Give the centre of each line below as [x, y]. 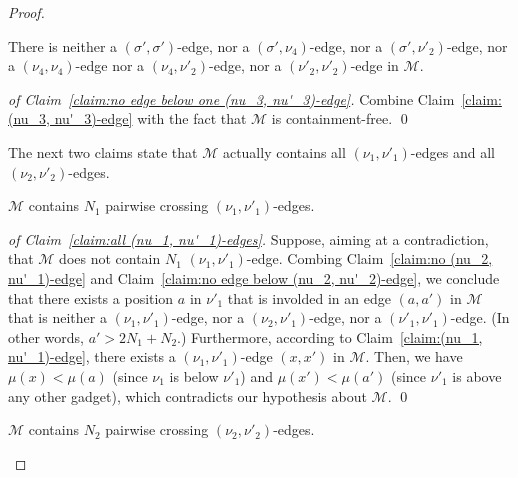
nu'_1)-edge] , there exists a [92, 356]
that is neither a [57, 317]
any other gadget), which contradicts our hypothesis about [187, 395]
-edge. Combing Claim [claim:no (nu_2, [369, 258]
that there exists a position [91, 297]
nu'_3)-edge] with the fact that [150, 118]
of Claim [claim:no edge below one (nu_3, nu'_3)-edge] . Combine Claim [231, 98]
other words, [46, 336]
